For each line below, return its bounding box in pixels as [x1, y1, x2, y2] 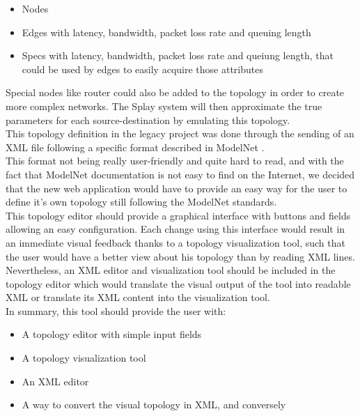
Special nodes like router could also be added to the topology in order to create [6, 85, 345, 100]
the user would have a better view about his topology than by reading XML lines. [6, 249, 355, 263]
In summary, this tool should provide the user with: [6, 303, 226, 318]
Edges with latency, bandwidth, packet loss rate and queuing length [22, 24, 311, 39]
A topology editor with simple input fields [22, 327, 202, 341]
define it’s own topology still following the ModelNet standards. [6, 194, 277, 209]
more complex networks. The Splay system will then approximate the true [6, 98, 322, 113]
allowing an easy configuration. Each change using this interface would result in [6, 222, 345, 236]
